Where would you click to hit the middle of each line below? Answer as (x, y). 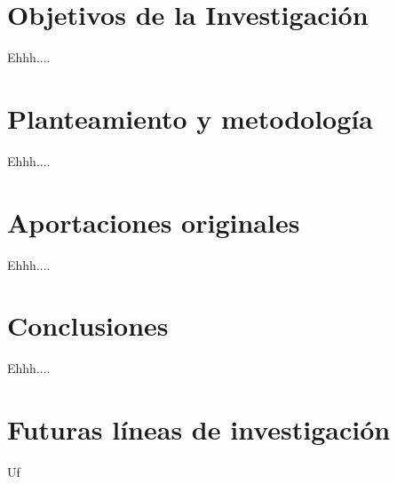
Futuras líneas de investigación (199, 429)
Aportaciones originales (154, 222)
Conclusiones (88, 325)
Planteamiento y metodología (190, 118)
